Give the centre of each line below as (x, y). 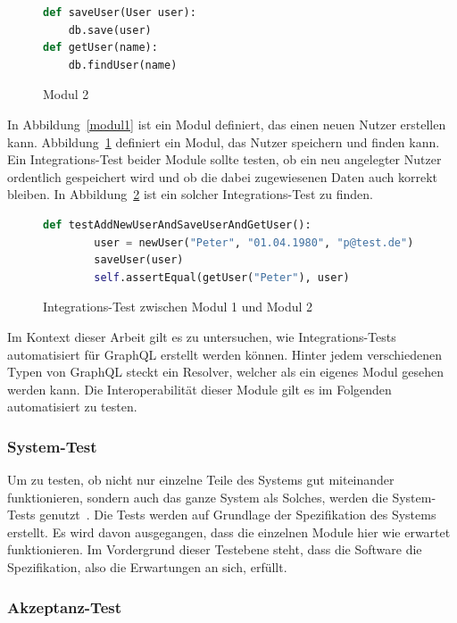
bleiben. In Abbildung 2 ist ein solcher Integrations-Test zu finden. (190, 194)
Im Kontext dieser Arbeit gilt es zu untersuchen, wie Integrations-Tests (202, 336)
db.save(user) (110, 30)
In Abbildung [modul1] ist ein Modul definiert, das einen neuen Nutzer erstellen (227, 124)
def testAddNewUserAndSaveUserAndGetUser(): (177, 224)
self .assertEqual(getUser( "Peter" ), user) (222, 277)
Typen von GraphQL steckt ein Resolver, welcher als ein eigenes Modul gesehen (225, 372)
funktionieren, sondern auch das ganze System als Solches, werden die (198, 497)
